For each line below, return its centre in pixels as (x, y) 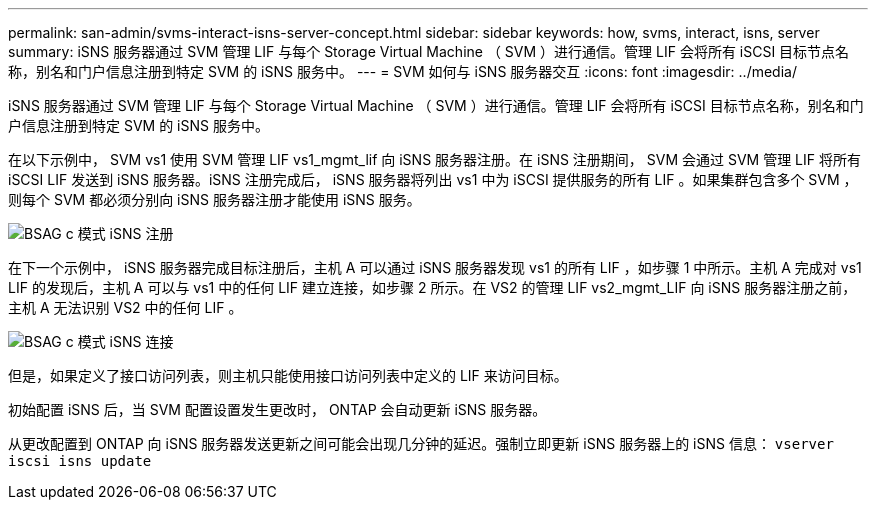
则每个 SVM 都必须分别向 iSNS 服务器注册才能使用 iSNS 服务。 (214, 199)
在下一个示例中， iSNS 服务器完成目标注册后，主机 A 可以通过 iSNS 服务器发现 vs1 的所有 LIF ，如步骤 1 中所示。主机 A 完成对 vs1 (435, 267)
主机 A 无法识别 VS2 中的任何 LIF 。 (125, 307)
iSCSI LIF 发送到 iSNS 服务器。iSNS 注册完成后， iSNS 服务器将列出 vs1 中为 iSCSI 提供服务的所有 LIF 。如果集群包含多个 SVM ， (433, 179)
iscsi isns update (80, 461)
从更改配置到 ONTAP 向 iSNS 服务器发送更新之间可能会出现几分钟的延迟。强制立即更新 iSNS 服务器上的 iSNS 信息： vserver (421, 443)
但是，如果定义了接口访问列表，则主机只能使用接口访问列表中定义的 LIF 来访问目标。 (288, 375)
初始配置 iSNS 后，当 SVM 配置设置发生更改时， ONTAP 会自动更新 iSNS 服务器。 (277, 409)
